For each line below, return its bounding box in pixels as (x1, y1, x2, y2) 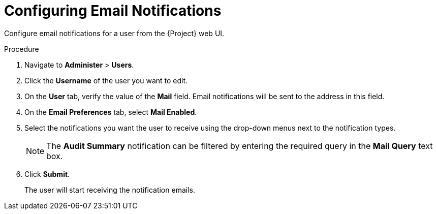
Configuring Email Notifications (4, 2, 222, 19)
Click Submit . (24, 169, 70, 178)
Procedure (4, 44, 39, 53)
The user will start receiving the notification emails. (24, 185, 195, 194)
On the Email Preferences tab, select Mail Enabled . (24, 107, 197, 116)
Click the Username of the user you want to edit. (24, 76, 188, 85)
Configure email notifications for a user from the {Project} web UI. (4, 28, 225, 38)
